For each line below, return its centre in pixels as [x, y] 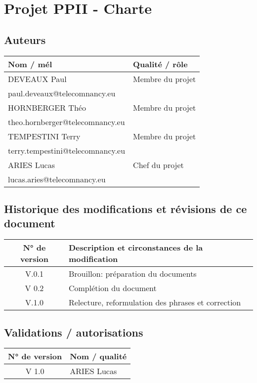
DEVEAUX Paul [37, 79]
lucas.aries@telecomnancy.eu [57, 179]
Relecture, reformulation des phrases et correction [155, 302]
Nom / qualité [98, 356]
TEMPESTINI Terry [44, 136]
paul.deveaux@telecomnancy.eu [62, 93]
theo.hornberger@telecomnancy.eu [66, 122]
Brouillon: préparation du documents [132, 274]
